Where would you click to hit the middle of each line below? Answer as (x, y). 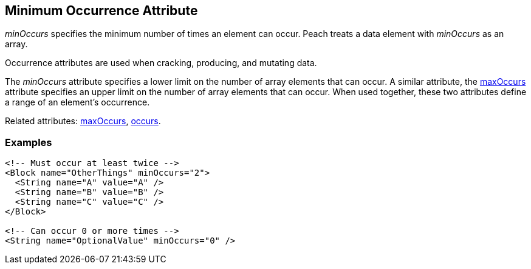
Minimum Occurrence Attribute (101, 11)
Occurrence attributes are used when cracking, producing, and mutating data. (161, 63)
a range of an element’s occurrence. (77, 102)
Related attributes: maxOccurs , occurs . (83, 121)
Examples (29, 142)
